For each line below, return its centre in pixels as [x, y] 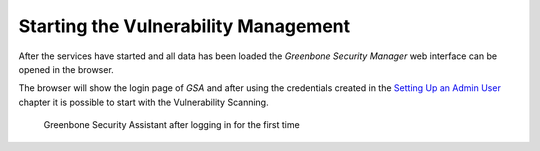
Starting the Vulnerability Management [184, 26]
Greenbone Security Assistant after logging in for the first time [171, 125]
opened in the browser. [66, 69]
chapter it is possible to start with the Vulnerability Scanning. [143, 102]
